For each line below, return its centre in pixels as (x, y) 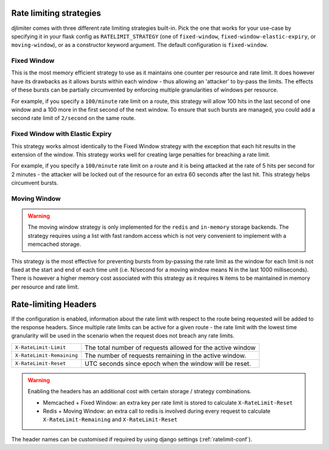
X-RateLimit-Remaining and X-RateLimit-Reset (110, 420)
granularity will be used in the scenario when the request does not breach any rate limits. (123, 336)
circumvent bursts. (35, 183)
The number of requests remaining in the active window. (165, 355)
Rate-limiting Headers (54, 304)
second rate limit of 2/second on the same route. (73, 118)
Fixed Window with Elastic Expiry (62, 134)
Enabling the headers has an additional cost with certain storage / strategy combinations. (140, 391)
